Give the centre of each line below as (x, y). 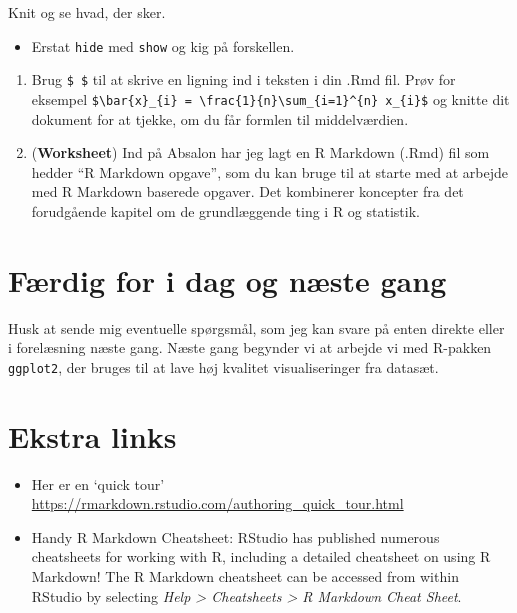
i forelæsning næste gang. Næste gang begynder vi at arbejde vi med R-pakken (250, 347)
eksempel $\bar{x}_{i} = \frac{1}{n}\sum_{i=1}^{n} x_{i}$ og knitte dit (270, 98)
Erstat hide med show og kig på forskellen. (163, 45)
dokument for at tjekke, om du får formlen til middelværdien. (220, 118)
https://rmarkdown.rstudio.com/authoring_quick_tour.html (217, 503)
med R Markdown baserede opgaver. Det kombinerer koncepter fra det (247, 191)
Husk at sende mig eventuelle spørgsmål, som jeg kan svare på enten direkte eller (256, 327)
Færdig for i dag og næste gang (227, 279)
